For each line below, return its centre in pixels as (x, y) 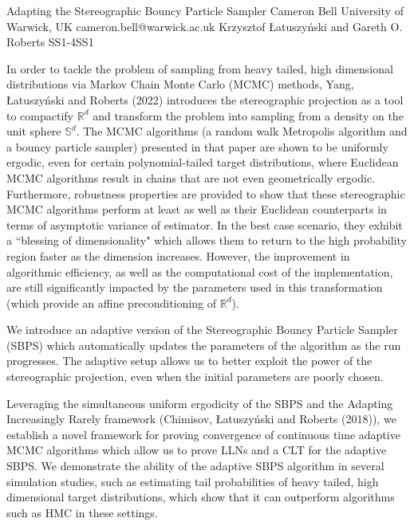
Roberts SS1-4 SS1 (50, 42)
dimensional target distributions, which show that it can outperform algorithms (201, 497)
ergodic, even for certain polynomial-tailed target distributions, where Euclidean (203, 162)
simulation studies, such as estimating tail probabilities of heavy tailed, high (193, 481)
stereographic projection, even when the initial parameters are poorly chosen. (195, 377)
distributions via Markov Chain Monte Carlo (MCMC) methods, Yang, (180, 84)
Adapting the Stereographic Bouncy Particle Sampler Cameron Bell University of (205, 10)
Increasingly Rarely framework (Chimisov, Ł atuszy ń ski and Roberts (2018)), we (201, 419)
